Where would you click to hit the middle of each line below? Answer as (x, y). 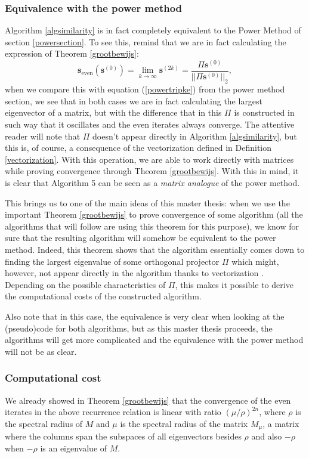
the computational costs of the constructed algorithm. (103, 296)
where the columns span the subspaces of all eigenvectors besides (123, 436)
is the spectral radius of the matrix (184, 423)
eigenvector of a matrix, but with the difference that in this (113, 112)
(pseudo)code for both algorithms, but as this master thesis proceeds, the (139, 328)
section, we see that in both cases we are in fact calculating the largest (134, 100)
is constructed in (264, 112)
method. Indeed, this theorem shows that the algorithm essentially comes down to (155, 249)
